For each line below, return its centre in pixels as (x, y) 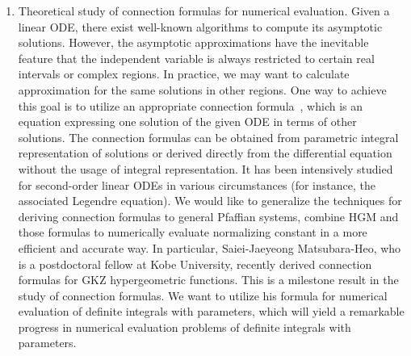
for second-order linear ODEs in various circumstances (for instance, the (197, 184)
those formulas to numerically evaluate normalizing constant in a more (193, 232)
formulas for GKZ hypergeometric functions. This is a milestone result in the (208, 280)
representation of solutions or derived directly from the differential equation (205, 153)
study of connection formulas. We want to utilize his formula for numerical (203, 295)
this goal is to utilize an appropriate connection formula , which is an (191, 105)
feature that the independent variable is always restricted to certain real (196, 58)
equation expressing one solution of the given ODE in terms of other (187, 121)
